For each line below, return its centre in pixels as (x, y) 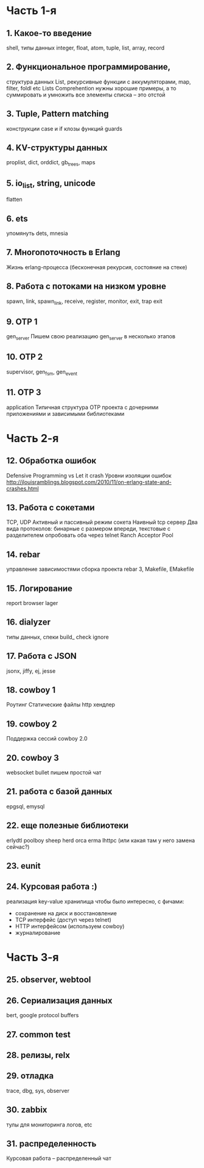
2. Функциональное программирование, (89, 67)
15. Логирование (40, 588)
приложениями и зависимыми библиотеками (65, 413)
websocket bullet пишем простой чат (54, 772)
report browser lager (32, 603)
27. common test (39, 1035)
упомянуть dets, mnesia (37, 233)
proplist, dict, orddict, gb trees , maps (51, 163)
